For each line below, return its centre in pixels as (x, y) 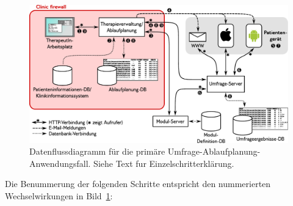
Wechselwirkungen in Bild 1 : (59, 196)
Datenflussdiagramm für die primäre (97, 151)
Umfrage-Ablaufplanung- (214, 151)
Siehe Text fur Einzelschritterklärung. (164, 163)
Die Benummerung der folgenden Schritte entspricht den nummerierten (138, 184)
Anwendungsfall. (60, 163)
